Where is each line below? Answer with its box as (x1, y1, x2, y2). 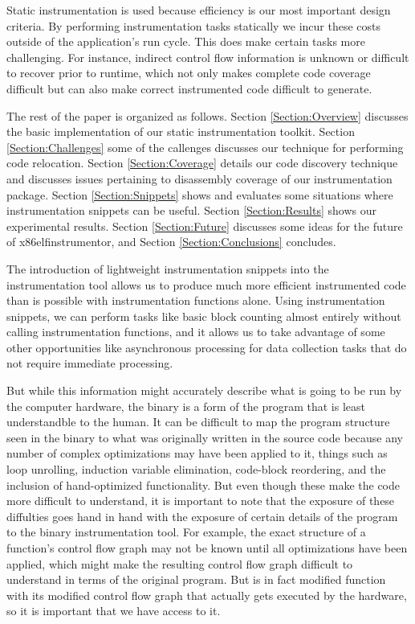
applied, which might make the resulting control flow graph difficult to (6, 555, 353, 572)
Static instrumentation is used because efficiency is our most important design (6, 2, 391, 18)
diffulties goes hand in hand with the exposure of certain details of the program (6, 507, 398, 524)
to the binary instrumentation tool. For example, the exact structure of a (6, 523, 366, 540)
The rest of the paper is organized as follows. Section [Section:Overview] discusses (6, 107, 409, 124)
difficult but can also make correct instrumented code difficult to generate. (6, 80, 372, 96)
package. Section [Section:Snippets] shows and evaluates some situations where (6, 186, 393, 203)
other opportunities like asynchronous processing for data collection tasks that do (6, 339, 407, 355)
